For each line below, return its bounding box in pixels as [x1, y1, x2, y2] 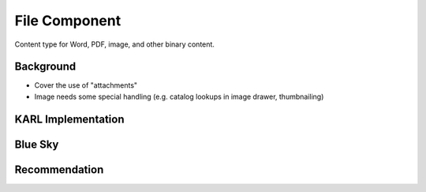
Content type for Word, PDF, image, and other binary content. [14, 40, 215, 49]
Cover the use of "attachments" [34, 81, 138, 90]
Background [14, 60, 77, 73]
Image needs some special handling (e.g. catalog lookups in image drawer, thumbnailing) [34, 92, 324, 101]
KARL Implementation [14, 112, 125, 126]
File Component [14, 12, 121, 29]
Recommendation [14, 163, 104, 176]
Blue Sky [14, 137, 59, 151]
